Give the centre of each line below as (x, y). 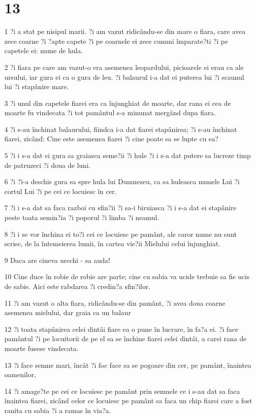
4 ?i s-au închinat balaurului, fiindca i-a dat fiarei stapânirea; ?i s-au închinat (121, 129)
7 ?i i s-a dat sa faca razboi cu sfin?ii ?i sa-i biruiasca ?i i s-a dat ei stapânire (121, 208)
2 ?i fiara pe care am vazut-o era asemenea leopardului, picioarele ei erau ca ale (124, 67)
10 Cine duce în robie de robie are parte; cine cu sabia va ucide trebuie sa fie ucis (127, 276)
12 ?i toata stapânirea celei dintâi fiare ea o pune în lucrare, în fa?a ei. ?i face (121, 329)
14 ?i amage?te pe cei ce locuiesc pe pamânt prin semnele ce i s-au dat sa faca (122, 391)
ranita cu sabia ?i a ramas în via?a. (58, 410)
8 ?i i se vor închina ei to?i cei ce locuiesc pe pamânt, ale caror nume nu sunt (121, 234)
